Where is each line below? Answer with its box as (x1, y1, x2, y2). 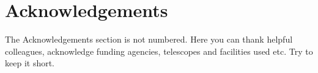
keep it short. (5, 57, 55, 69)
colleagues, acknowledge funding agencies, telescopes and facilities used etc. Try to (5, 44, 313, 57)
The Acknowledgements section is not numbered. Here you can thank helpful (5, 33, 293, 46)
